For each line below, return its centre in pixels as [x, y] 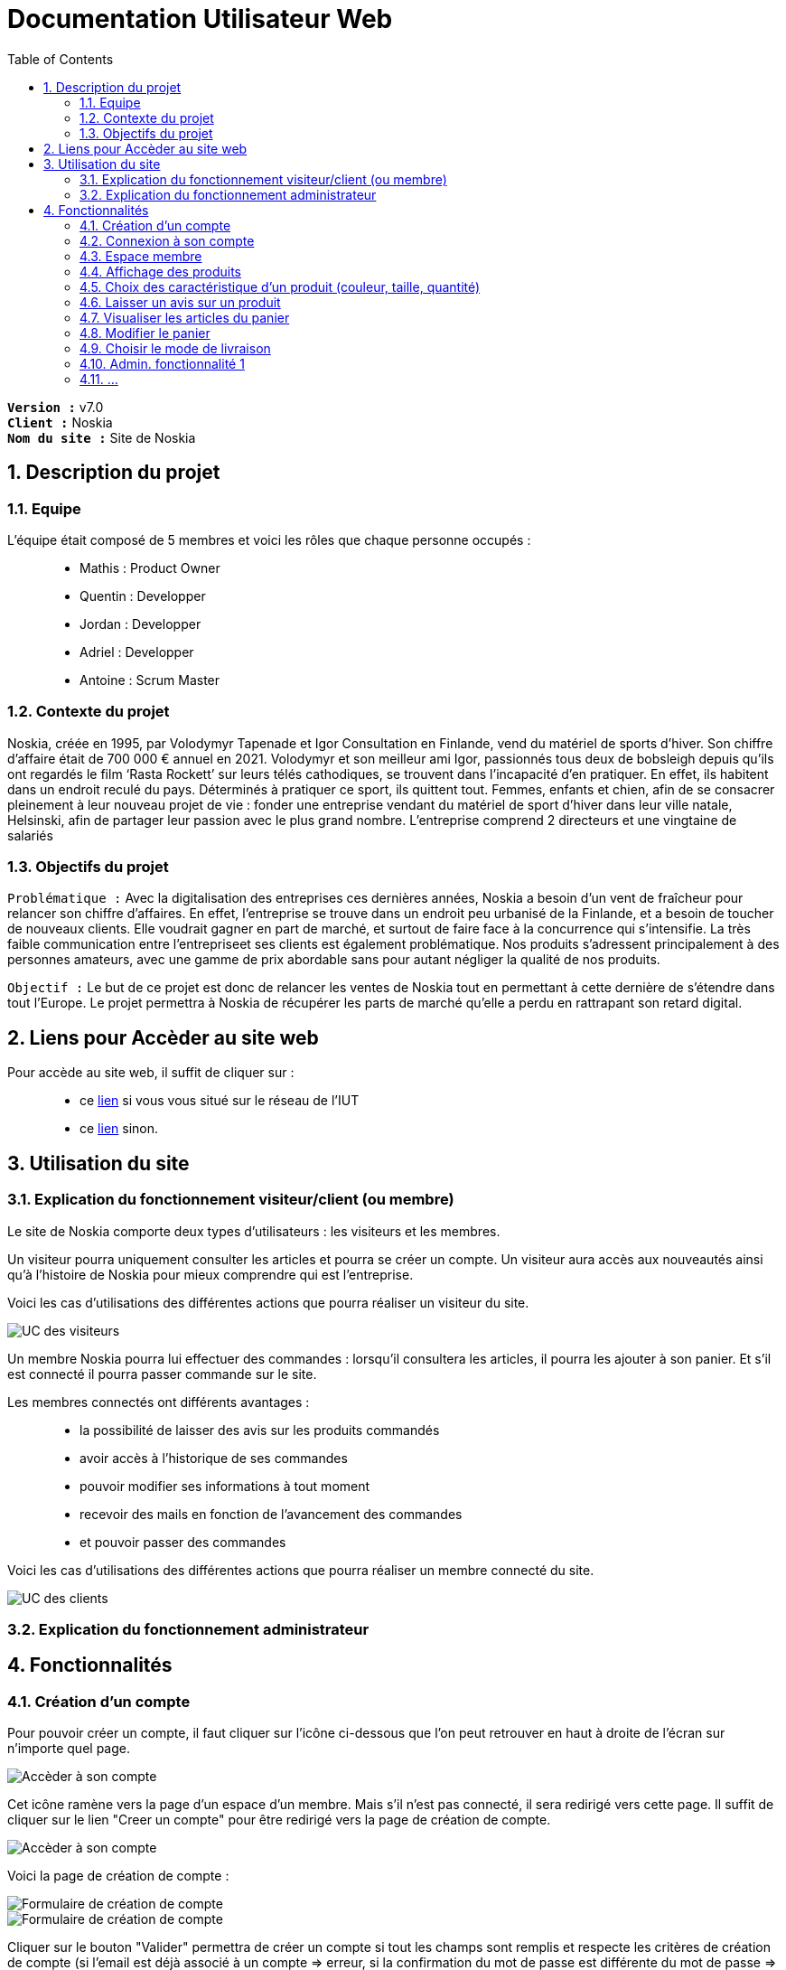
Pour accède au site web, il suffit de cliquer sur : [151, 1073]
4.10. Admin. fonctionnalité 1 [162, 363]
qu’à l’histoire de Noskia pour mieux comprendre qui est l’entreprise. [211, 1274]
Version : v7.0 [56, 407]
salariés [30, 835]
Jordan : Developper [140, 624]
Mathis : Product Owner [150, 568]
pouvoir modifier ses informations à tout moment [225, 1486]
